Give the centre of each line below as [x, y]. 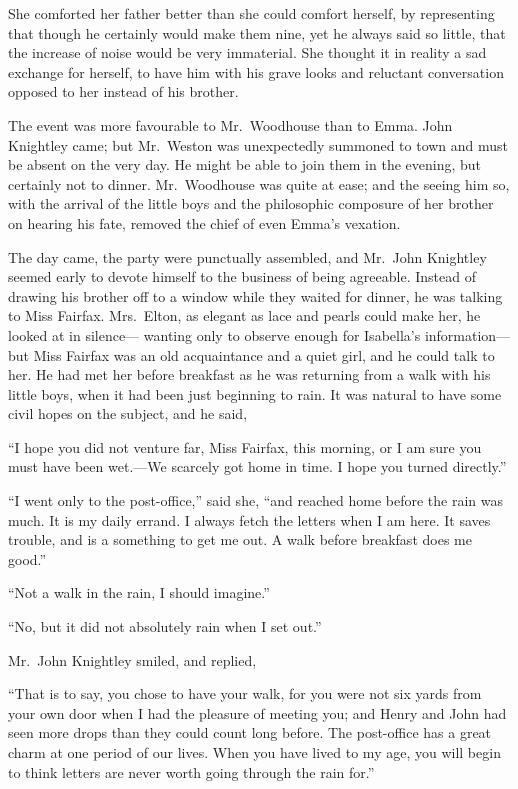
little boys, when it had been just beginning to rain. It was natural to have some [255, 393]
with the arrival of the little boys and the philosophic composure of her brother [251, 203]
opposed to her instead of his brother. [123, 91]
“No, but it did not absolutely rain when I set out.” [165, 626]
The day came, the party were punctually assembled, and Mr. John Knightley [247, 256]
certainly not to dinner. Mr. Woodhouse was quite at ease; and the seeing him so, [259, 183]
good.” [27, 558]
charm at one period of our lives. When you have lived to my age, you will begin [254, 752]
